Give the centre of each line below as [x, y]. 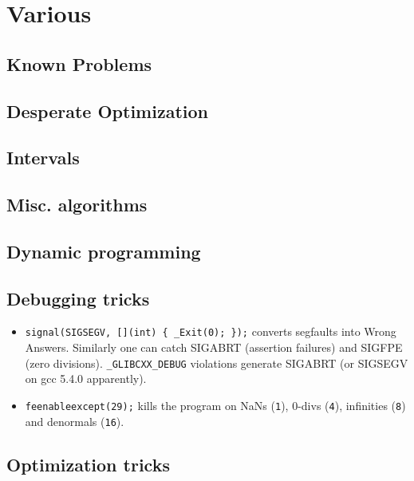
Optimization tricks [88, 464]
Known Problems [79, 63]
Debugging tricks [78, 298]
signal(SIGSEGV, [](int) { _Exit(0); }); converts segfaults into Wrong [211, 331]
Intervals [43, 158]
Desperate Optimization [107, 110]
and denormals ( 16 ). [75, 421]
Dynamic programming [104, 251]
